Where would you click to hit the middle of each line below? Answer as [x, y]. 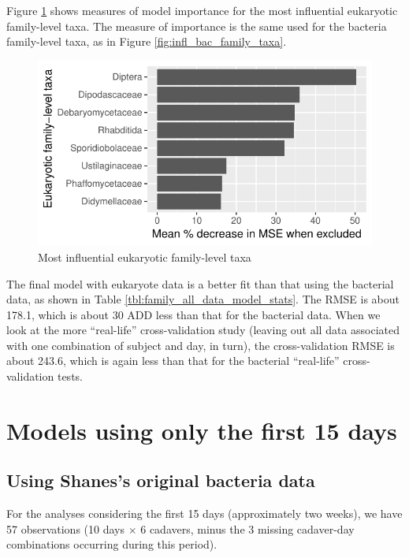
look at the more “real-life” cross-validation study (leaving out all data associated [203, 330]
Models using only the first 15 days [202, 430]
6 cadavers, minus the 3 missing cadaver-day [247, 528]
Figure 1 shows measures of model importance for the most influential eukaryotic [202, 10]
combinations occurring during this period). [112, 544]
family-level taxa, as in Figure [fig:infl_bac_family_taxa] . [147, 41]
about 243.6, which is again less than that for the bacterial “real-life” [173, 361]
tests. [70, 376]
